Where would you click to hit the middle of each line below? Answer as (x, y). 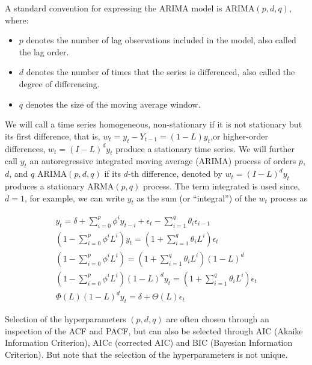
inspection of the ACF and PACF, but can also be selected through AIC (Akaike (154, 330)
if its (113, 173)
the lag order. (44, 51)
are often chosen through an (218, 319)
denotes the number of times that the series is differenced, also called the (161, 72)
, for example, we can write (75, 198)
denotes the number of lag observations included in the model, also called (161, 40)
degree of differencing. (59, 83)
